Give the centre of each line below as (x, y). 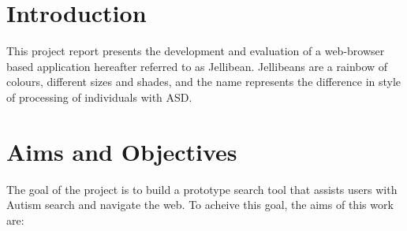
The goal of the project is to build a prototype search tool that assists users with (202, 189)
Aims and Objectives (122, 151)
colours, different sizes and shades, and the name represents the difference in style (204, 82)
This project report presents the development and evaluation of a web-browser (196, 51)
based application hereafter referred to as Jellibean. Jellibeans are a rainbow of (197, 66)
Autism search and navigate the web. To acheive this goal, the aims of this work (200, 205)
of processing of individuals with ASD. (99, 97)
